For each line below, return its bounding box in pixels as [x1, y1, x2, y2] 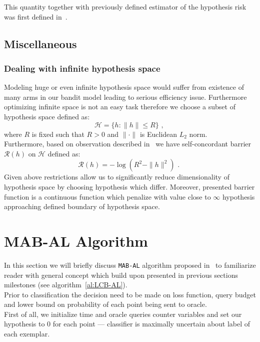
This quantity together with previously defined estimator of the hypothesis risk [4, 2, 246, 12]
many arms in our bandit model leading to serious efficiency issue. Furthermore [4, 91, 247, 102]
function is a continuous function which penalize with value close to [4, 191, 211, 202]
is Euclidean [139, 128, 177, 139]
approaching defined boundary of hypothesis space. [4, 201, 160, 212]
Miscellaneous [4, 36, 77, 51]
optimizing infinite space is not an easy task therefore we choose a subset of [4, 101, 235, 112]
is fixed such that [31, 128, 84, 139]
